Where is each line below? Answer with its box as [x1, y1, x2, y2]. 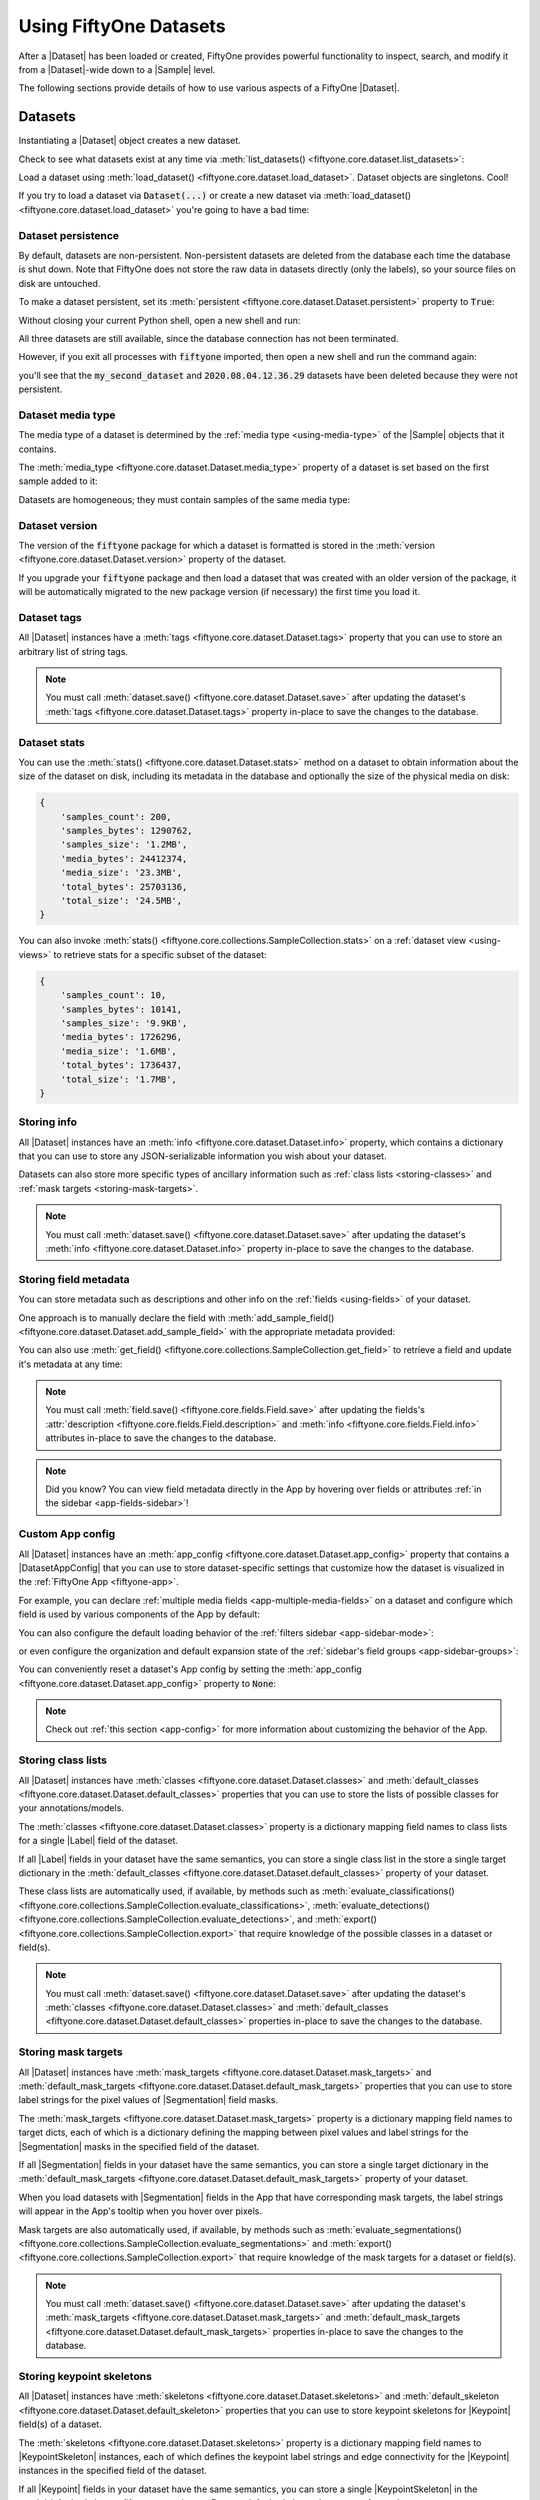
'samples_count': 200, [60, 811, 172, 822]
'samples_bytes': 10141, [60, 1003, 183, 1015]
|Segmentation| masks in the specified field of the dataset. [18, 2140, 260, 2152]
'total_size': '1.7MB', [60, 1073, 177, 1085]
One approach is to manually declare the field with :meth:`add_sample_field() [18, 1311, 335, 1324]
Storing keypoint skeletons [18, 2370, 152, 2384]
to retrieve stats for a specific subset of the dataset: [53, 948, 267, 960]
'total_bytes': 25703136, [60, 881, 188, 892]
